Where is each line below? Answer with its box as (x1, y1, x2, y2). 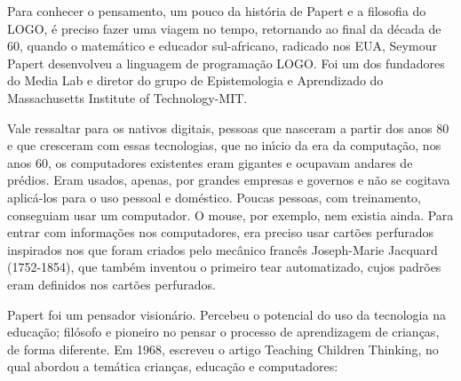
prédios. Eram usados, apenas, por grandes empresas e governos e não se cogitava (7, 171, 450, 189)
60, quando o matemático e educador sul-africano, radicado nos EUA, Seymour (7, 36, 437, 55)
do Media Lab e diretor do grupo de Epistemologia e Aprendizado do (7, 71, 384, 90)
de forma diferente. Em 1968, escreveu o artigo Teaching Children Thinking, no (7, 339, 439, 358)
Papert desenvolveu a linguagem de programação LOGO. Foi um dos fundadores (7, 53, 445, 72)
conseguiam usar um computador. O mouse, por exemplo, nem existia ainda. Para (7, 205, 454, 224)
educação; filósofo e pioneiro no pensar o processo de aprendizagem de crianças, (7, 322, 440, 341)
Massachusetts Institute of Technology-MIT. (7, 88, 248, 107)
